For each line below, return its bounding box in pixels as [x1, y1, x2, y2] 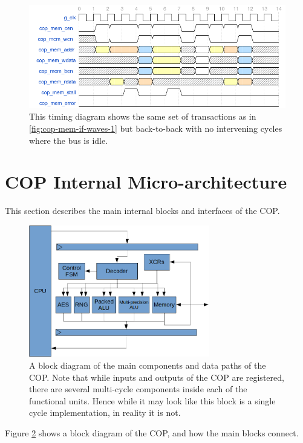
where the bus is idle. [29, 134, 108, 146]
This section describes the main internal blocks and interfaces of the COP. [5, 204, 280, 217]
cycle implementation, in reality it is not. [29, 406, 181, 419]
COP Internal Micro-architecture [5, 169, 287, 194]
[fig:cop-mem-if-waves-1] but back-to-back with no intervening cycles [29, 121, 282, 134]
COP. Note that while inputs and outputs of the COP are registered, [29, 370, 284, 383]
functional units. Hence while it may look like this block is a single [29, 394, 276, 407]
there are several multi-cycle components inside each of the [29, 383, 247, 395]
